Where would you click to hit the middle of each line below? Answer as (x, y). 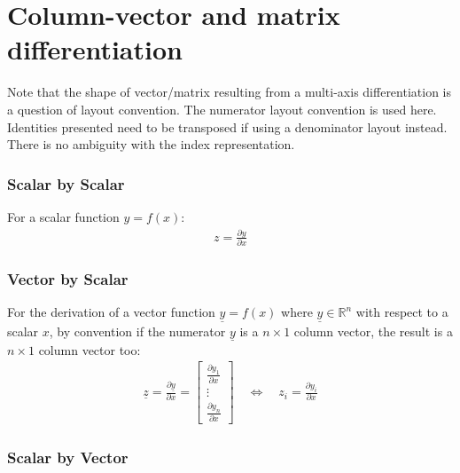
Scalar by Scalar (66, 183)
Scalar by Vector (68, 457)
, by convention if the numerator (137, 331)
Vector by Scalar (68, 279)
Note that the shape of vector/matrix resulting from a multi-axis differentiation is (230, 92)
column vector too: (90, 349)
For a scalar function (63, 216)
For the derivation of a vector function (111, 312)
